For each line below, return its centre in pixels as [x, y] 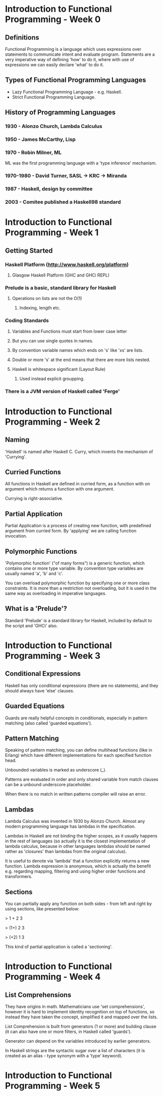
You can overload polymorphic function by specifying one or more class [77, 583]
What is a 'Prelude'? [36, 609]
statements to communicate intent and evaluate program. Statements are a [80, 54]
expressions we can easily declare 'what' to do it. [54, 65]
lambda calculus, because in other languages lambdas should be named [78, 846]
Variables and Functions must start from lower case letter [70, 331]
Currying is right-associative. [34, 498]
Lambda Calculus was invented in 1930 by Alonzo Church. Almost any [75, 821]
